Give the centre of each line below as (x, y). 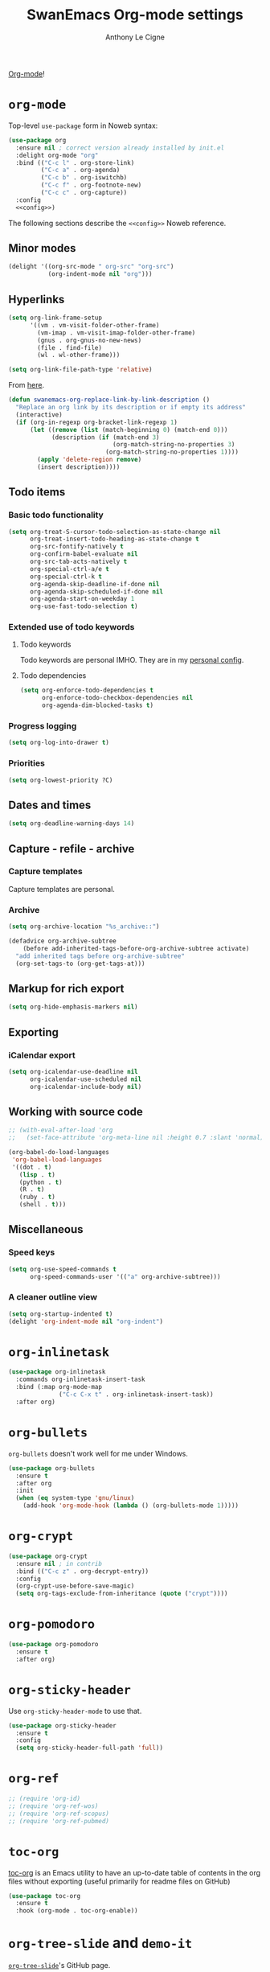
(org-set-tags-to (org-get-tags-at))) (81, 963)
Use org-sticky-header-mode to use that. (75, 1711)
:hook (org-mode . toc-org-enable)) (77, 1911)
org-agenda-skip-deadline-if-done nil (94, 584)
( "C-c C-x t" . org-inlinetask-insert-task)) (137, 1395)
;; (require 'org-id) (45, 1799)
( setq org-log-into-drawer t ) (59, 743)
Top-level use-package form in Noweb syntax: (83, 125)
